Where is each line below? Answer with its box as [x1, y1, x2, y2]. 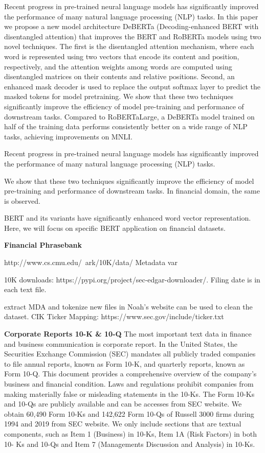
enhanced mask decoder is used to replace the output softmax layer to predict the [4, 81, 260, 91]
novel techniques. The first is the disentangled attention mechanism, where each [4, 41, 254, 52]
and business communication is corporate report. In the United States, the [4, 338, 237, 349]
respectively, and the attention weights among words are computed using [4, 61, 232, 71]
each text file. [4, 284, 47, 295]
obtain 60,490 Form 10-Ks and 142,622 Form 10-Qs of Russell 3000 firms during [4, 408, 254, 419]
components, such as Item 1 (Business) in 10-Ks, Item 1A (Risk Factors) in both [4, 428, 257, 439]
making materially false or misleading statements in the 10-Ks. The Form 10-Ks [4, 388, 255, 399]
